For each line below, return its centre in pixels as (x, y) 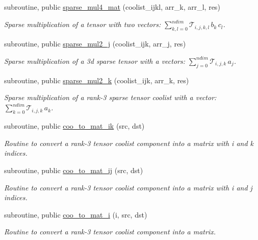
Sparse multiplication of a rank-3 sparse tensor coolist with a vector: (110, 97)
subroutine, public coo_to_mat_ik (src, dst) (74, 126)
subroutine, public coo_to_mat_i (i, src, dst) (76, 214)
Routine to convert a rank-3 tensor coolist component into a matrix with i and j (128, 187)
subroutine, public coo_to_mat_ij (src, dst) (74, 170)
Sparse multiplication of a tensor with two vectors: (83, 24)
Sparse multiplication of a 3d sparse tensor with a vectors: (95, 61)
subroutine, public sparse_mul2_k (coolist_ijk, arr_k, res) (97, 80)
